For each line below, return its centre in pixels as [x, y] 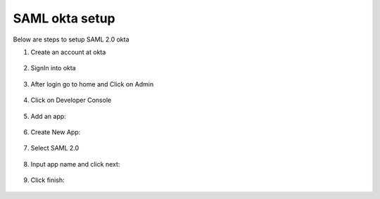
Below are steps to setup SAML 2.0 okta [71, 39]
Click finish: [47, 180]
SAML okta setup [64, 18]
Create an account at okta [68, 52]
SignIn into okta [53, 68]
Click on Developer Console [71, 100]
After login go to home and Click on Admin [92, 84]
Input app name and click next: [75, 164]
